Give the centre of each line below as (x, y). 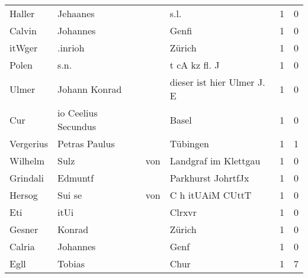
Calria (22, 246)
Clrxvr (183, 212)
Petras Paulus (86, 143)
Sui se (70, 195)
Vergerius (29, 143)
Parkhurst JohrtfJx (209, 178)
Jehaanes (76, 13)
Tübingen (189, 143)
